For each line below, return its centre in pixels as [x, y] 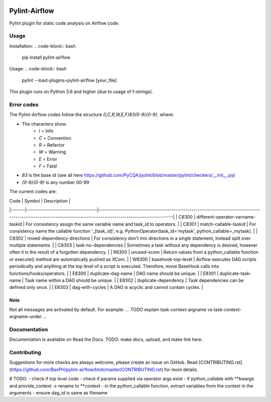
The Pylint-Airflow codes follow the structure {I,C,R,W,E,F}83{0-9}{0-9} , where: [92, 115]
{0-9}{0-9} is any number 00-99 [56, 182]
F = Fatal [48, 166]
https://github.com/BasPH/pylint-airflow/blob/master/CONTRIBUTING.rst [86, 369]
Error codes [24, 105]
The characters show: [44, 124]
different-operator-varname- [226, 217]
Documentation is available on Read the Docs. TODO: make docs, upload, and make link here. [106, 340]
